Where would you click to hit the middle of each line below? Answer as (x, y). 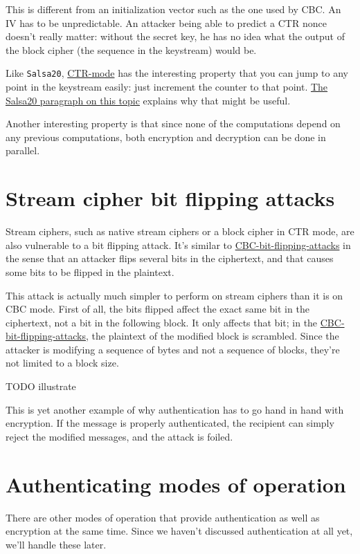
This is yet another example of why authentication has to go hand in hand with (175, 409)
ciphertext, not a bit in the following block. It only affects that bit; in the (162, 322)
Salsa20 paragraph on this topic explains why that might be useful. (148, 100)
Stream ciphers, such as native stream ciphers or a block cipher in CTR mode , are (180, 231)
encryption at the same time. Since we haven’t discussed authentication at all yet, (179, 531)
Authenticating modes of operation (176, 484)
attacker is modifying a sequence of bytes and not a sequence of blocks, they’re (173, 349)
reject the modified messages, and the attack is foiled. (119, 436)
